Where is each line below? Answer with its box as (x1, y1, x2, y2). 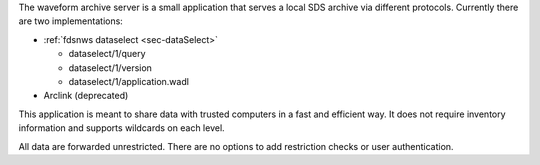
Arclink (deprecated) (43, 90, 129, 102)
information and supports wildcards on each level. (18, 122, 225, 134)
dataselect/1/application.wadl (68, 75, 190, 87)
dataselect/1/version (68, 61, 152, 74)
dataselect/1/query (68, 48, 146, 60)
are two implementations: (18, 15, 124, 27)
